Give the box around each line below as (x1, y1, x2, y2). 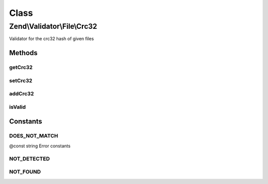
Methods (9, 49, 38, 57)
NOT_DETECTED (9, 155, 50, 162)
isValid (9, 103, 26, 110)
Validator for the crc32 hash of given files (9, 36, 94, 42)
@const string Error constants (9, 143, 70, 149)
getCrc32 (9, 64, 33, 71)
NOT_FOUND (9, 169, 41, 176)
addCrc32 (9, 90, 34, 97)
